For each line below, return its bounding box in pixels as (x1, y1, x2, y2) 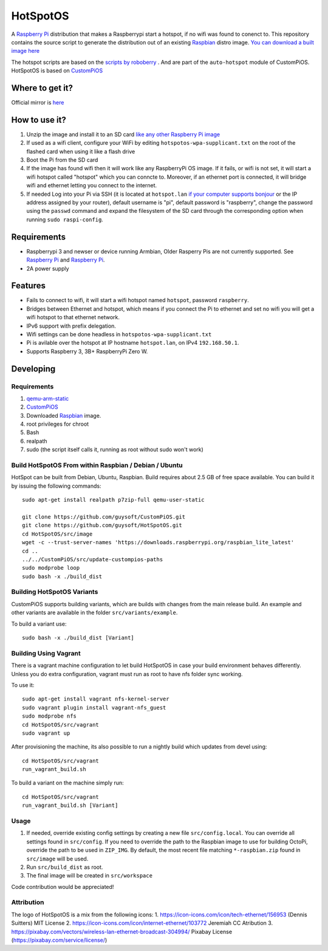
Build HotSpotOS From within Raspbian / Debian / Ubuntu (11, 461, 183, 469)
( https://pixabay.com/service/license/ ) (11, 936, 108, 944)
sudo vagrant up (22, 730, 70, 736)
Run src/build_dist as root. (26, 863, 103, 871)
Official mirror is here (11, 99, 64, 106)
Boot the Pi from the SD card (26, 156, 98, 164)
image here (11, 47, 39, 55)
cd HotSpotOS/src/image (22, 530, 93, 538)
